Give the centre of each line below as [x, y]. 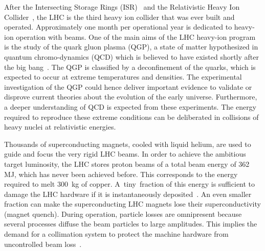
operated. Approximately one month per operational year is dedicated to [118, 27]
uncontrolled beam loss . [43, 244]
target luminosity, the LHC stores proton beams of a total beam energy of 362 [127, 164]
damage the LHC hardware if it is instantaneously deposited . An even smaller [128, 194]
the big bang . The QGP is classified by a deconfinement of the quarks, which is [130, 67]
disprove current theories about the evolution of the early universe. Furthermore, [131, 97]
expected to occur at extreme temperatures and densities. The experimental [123, 77]
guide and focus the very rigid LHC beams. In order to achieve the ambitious [125, 154]
